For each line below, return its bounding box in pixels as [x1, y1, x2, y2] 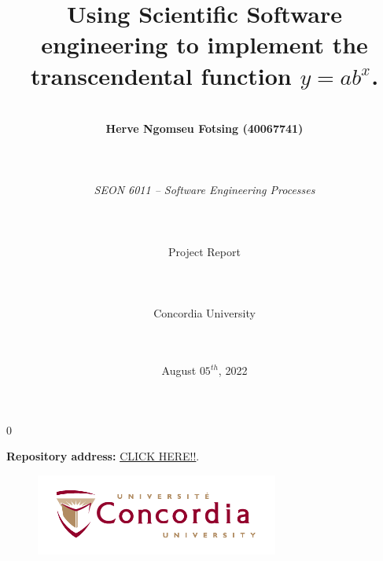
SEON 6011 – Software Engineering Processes [94, 181, 315, 198]
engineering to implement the [41, 28, 368, 60]
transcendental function [30, 59, 292, 91]
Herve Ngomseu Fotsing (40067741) [105, 120, 304, 137]
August [161, 362, 197, 378]
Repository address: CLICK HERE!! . [6, 448, 200, 464]
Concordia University [153, 305, 256, 321]
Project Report [168, 243, 241, 259]
